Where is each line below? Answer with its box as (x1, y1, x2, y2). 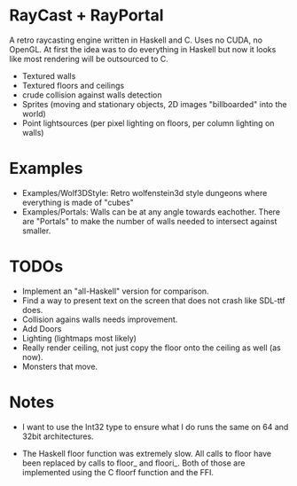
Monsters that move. (21, 361, 98, 372)
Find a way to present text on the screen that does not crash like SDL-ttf (21, 294, 285, 306)
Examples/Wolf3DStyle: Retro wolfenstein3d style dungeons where (21, 187, 268, 198)
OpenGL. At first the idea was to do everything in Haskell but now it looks (9, 43, 277, 54)
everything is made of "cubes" (21, 197, 135, 208)
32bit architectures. (21, 431, 95, 442)
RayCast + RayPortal (9, 5, 164, 26)
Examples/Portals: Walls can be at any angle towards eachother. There (21, 206, 281, 217)
